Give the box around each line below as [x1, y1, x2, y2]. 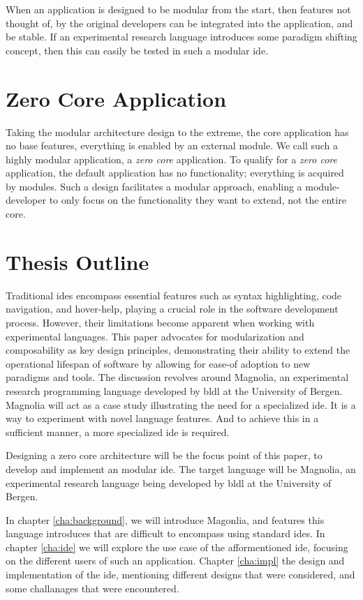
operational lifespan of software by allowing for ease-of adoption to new [6, 356, 311, 370]
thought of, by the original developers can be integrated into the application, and [6, 15, 353, 30]
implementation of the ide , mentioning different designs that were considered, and [6, 567, 355, 582]
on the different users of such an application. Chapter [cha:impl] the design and [6, 553, 345, 568]
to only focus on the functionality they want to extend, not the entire [49, 193, 346, 207]
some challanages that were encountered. [6, 580, 179, 595]
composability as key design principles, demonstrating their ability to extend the [6, 343, 350, 357]
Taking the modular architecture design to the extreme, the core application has [6, 124, 349, 139]
